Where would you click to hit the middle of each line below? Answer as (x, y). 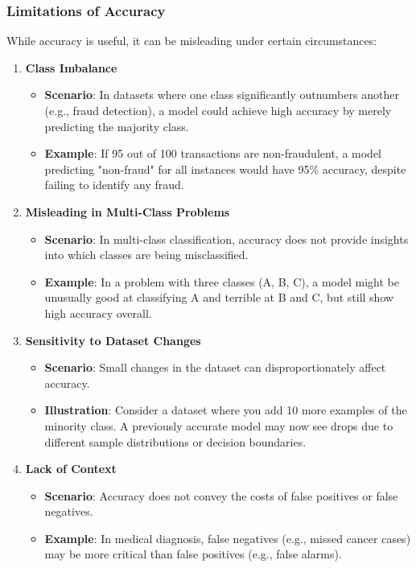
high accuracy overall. (98, 313)
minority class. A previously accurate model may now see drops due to (219, 425)
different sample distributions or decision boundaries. (175, 441)
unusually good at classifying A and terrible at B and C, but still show (219, 297)
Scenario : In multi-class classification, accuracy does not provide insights (227, 239)
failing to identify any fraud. (114, 185)
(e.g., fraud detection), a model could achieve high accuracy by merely (218, 110)
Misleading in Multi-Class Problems (128, 211)
